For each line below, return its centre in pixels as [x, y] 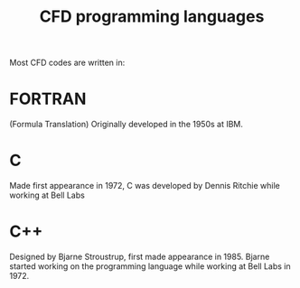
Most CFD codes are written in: [67, 63]
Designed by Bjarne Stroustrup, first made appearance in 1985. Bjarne [140, 256]
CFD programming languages [152, 17]
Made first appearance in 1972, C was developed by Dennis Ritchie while [145, 186]
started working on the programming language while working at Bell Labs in [150, 266]
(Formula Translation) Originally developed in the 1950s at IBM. [127, 125]
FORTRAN [48, 99]
